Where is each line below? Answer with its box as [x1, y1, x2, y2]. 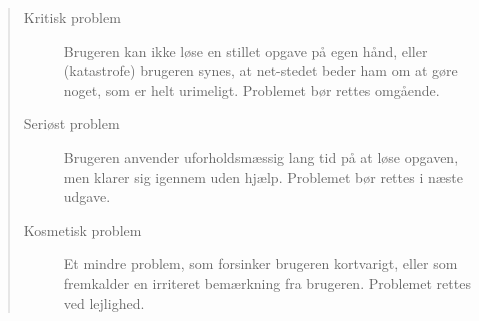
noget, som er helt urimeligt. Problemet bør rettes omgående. [63, 79, 440, 100]
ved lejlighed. [63, 292, 145, 313]
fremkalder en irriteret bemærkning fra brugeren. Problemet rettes [63, 272, 471, 293]
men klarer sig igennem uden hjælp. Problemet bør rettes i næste [63, 166, 464, 187]
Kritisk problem [23, 7, 121, 27]
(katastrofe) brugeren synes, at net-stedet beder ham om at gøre [63, 60, 458, 81]
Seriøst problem [23, 113, 120, 134]
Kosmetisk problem [23, 219, 142, 240]
